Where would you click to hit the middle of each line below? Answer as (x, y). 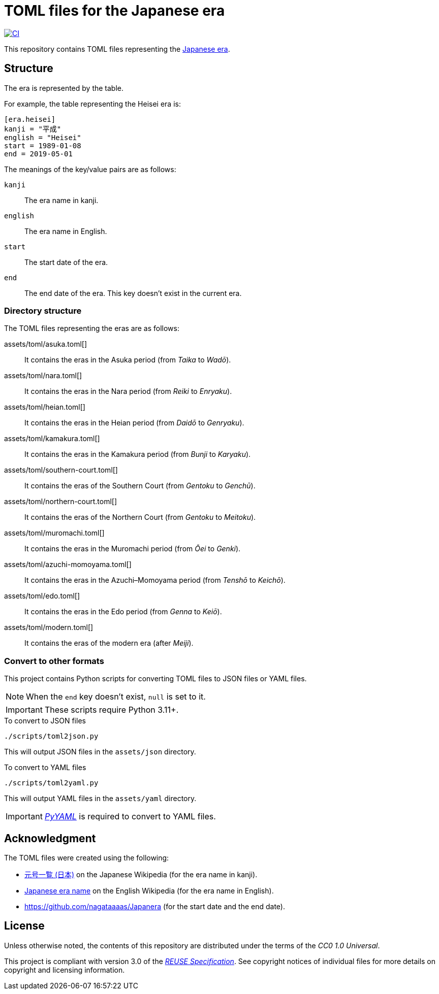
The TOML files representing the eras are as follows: (92, 328)
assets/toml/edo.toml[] (42, 596)
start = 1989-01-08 (43, 145)
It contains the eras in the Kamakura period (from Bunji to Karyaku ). (138, 454)
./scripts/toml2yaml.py (51, 783)
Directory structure (43, 310)
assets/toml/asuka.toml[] (46, 344)
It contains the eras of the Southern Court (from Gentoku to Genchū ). (140, 486)
